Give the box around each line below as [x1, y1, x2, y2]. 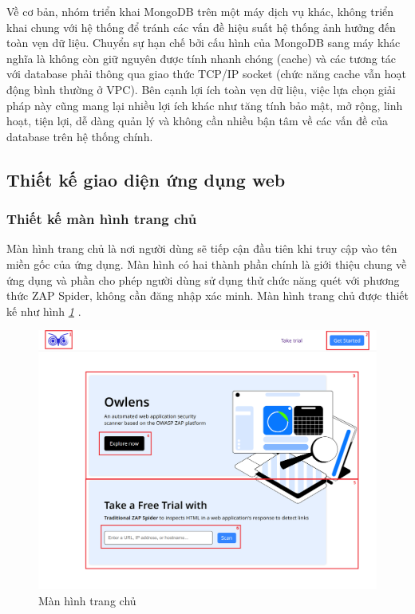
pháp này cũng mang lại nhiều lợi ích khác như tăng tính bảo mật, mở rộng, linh [6, 96, 403, 113]
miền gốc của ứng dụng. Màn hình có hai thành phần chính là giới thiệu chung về [6, 255, 407, 272]
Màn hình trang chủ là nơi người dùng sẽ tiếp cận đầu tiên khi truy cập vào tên [6, 240, 397, 257]
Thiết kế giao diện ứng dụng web [6, 167, 286, 191]
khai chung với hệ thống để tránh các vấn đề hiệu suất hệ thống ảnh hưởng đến [6, 18, 396, 35]
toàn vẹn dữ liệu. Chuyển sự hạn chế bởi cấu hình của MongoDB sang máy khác [6, 34, 401, 51]
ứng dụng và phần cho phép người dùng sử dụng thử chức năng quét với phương [6, 271, 400, 288]
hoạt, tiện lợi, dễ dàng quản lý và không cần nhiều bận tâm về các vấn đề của [6, 112, 388, 129]
